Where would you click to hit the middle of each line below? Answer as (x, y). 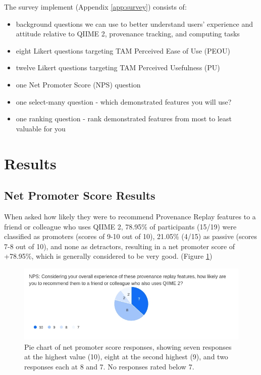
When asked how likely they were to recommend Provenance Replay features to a (130, 216)
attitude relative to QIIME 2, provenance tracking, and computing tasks (128, 34)
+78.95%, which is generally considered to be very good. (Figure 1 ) (108, 256)
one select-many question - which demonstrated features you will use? (124, 101)
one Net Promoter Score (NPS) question (78, 84)
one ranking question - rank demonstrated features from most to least (124, 119)
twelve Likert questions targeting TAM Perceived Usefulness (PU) (118, 67)
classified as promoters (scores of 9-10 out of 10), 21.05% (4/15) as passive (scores (131, 236)
